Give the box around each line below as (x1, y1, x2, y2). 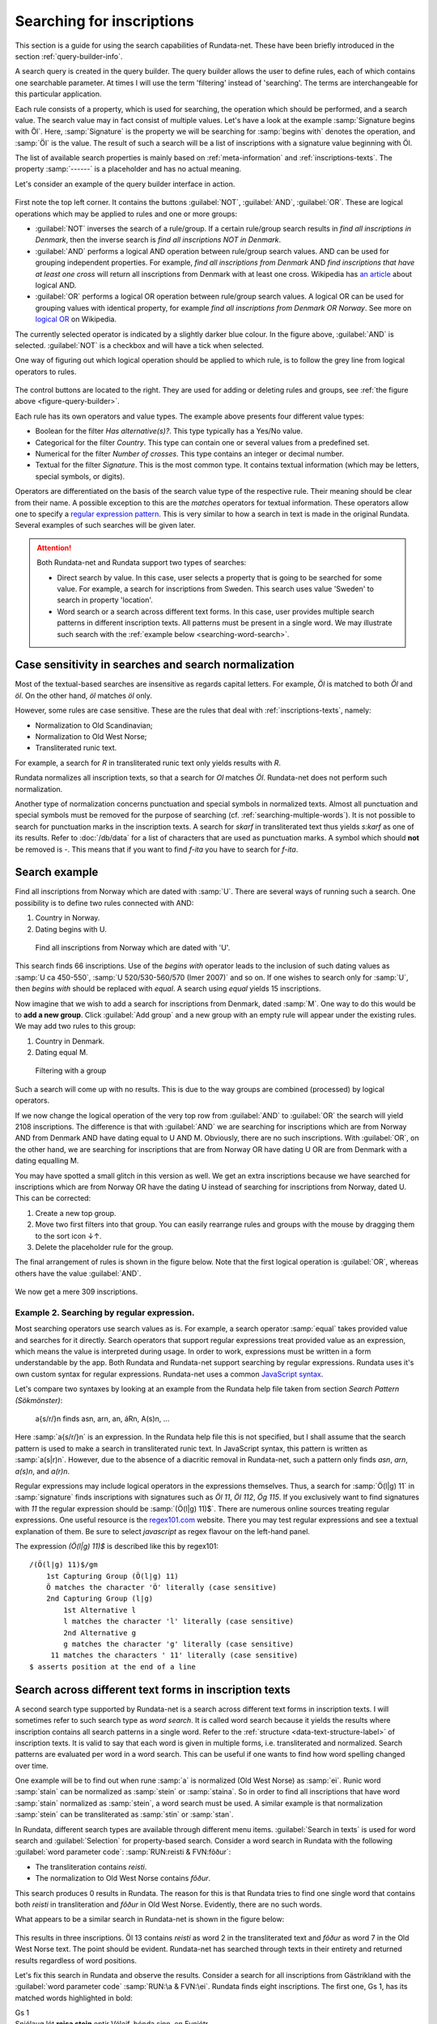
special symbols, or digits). (35, 471, 125, 481)
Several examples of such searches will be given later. (15, 521, 196, 530)
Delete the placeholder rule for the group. (35, 1242, 174, 1252)
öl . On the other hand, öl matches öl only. (15, 691, 153, 700)
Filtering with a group (35, 1065, 107, 1076)
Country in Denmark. (35, 1036, 105, 1046)
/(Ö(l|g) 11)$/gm (29, 1560, 98, 1570)
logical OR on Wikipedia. (35, 314, 117, 324)
